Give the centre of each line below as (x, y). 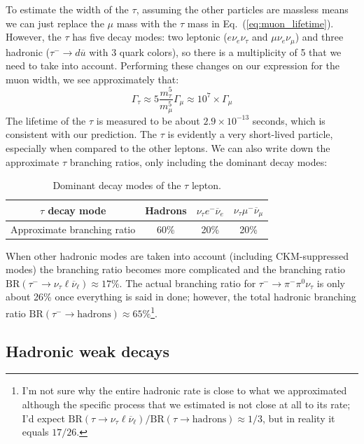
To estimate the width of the (67, 9)
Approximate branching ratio (73, 229)
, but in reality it (299, 418)
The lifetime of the (46, 120)
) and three (319, 37)
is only (331, 283)
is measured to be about (148, 120)
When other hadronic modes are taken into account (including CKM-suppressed (177, 255)
